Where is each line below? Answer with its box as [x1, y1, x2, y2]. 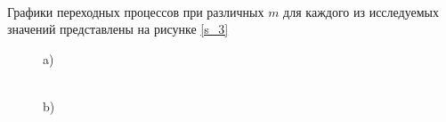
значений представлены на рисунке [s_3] [7, 20, 229, 38]
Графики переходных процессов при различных [7, 2, 264, 20]
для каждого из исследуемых [283, 2, 440, 20]
